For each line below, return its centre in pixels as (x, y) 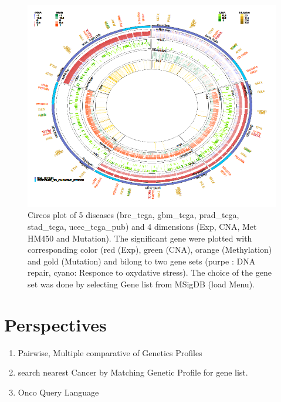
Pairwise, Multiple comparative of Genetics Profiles (110, 352)
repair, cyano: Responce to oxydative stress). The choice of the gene (150, 272)
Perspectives (55, 324)
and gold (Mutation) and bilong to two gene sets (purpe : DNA (142, 261)
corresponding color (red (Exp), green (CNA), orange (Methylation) (150, 249)
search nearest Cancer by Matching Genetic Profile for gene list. (133, 372)
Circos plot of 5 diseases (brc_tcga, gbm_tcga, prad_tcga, (133, 215)
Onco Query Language (58, 392)
